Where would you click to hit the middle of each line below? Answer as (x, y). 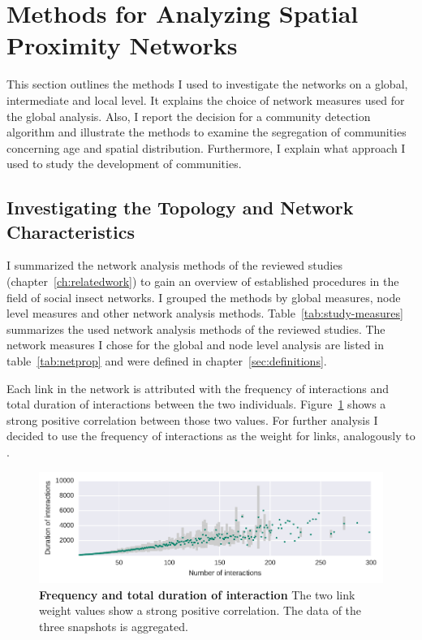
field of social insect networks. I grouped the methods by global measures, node (204, 297)
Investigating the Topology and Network (180, 208)
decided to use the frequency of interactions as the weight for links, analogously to (211, 436)
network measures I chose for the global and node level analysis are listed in (195, 345)
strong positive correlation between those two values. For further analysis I (192, 419)
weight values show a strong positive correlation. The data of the (200, 610)
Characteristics (71, 231)
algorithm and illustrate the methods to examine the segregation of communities (207, 132)
